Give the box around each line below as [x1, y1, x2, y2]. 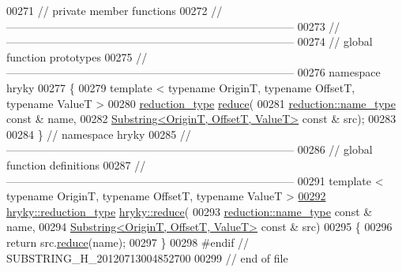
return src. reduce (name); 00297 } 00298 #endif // [6, 233, 250, 250]
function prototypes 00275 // [6, 48, 148, 65]
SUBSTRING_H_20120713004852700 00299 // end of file [6, 249, 288, 266]
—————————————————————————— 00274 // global [6, 33, 373, 50]
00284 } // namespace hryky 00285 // [6, 125, 191, 142]
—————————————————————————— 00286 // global [6, 141, 373, 158]
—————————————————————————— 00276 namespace [6, 64, 381, 80]
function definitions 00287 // [6, 156, 146, 173]
